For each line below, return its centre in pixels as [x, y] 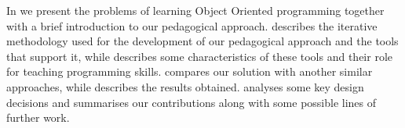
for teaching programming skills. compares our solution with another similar [190, 71]
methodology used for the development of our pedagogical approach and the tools [202, 41]
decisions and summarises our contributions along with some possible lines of [192, 102]
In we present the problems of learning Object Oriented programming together [195, 10]
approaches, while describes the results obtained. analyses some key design [185, 86]
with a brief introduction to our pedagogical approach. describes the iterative [192, 25]
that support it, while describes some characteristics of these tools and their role [199, 56]
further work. [38, 117]
